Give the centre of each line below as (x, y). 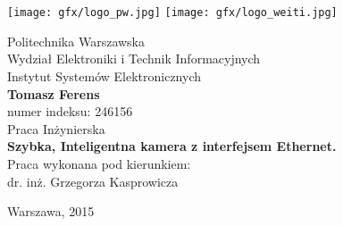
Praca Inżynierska (56, 128)
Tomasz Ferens (54, 93)
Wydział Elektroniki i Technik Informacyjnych (134, 59)
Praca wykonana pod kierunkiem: (99, 163)
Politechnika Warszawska (76, 41)
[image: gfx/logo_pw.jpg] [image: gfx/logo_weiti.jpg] (172, 13)
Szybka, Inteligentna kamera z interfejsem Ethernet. (172, 146)
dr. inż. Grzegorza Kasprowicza (93, 181)
